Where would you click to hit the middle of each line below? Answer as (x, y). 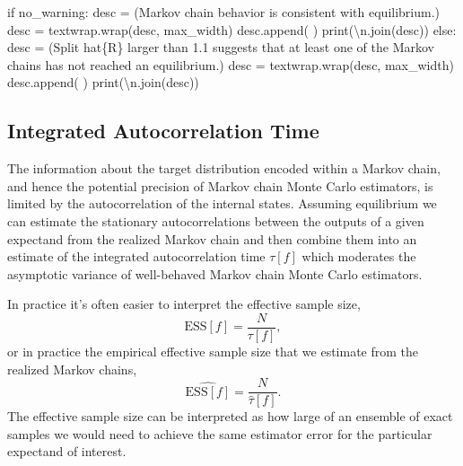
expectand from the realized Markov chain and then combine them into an (212, 238)
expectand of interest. (67, 451)
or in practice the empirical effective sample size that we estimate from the (213, 351)
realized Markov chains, (72, 369)
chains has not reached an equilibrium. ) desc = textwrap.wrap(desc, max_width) (231, 64)
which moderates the (359, 256)
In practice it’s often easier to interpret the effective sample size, (184, 304)
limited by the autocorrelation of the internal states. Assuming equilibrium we (222, 203)
